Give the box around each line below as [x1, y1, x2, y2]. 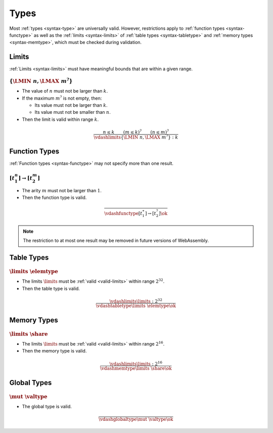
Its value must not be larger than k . [34, 102, 108, 108]
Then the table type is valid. [22, 285, 80, 291]
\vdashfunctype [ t [104, 210, 143, 216]
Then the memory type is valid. [22, 348, 87, 354]
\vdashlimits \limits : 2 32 [109, 297, 163, 304]
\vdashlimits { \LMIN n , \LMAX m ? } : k [94, 133, 178, 140]
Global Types [9, 378, 52, 387]
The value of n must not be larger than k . [22, 88, 108, 94]
